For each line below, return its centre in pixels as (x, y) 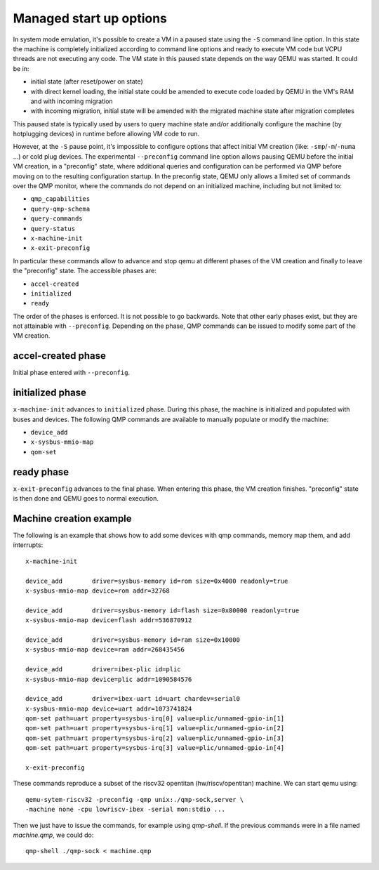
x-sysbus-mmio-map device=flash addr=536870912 (109, 620)
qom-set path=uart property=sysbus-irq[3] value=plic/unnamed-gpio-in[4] (155, 748)
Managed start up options (90, 18)
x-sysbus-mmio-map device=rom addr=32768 (98, 591)
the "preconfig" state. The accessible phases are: (85, 271)
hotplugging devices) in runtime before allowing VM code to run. (106, 134)
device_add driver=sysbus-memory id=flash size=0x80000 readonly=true (162, 610)
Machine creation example (73, 519)
